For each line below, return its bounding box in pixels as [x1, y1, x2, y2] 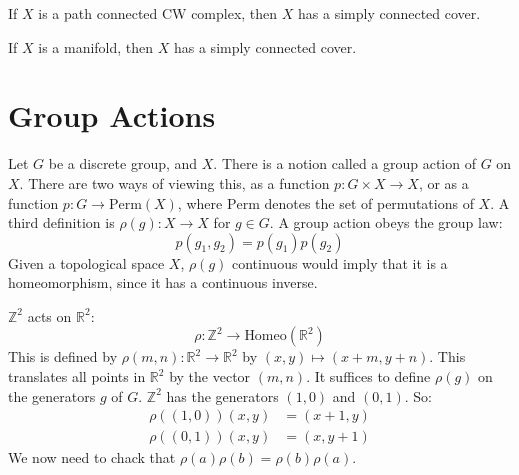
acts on [27, 305, 72, 326]
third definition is [8, 212, 115, 233]
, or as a [418, 172, 469, 193]
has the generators [166, 385, 279, 406]
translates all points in [8, 366, 146, 387]
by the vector [169, 366, 251, 387]
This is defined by [8, 346, 118, 367]
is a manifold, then [38, 36, 154, 57]
